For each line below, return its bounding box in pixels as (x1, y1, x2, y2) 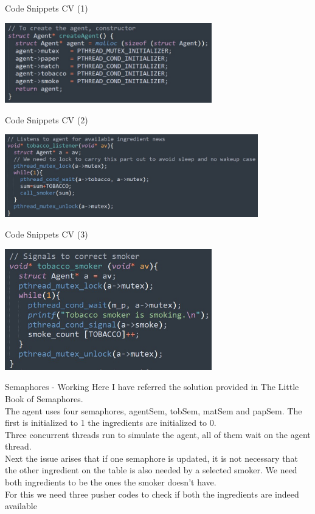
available (5, 499, 37, 512)
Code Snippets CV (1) (5, 2, 88, 14)
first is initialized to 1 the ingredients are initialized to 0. (5, 416, 216, 429)
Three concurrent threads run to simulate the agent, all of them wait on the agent (5, 428, 311, 440)
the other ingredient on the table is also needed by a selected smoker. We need (5, 464, 297, 476)
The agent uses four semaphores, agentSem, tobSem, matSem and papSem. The (5, 404, 302, 417)
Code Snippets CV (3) (5, 228, 88, 241)
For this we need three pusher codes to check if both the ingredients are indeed (5, 487, 299, 500)
